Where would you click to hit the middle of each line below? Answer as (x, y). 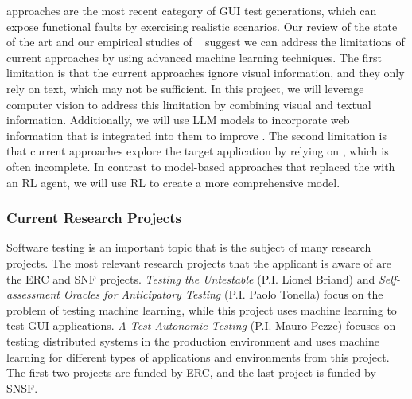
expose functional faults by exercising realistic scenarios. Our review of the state (202, 26)
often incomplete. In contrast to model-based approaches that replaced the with (201, 166)
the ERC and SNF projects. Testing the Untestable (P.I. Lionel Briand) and (191, 278)
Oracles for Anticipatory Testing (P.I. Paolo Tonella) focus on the (223, 294)
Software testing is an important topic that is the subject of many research (189, 247)
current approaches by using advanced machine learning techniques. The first (194, 57)
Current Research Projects (94, 218)
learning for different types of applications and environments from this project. (198, 356)
